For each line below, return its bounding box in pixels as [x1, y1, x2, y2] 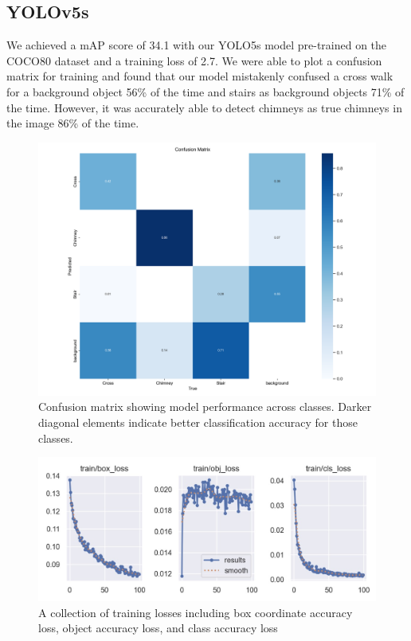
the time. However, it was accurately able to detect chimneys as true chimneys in [6, 99, 402, 115]
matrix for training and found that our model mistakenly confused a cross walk [6, 68, 393, 84]
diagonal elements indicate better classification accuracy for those [38, 413, 358, 430]
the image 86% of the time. [6, 115, 139, 131]
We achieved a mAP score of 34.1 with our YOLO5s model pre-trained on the [6, 37, 387, 53]
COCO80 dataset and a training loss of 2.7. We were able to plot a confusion [6, 52, 382, 68]
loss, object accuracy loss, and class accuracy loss [38, 620, 278, 636]
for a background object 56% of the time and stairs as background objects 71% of [6, 83, 405, 100]
